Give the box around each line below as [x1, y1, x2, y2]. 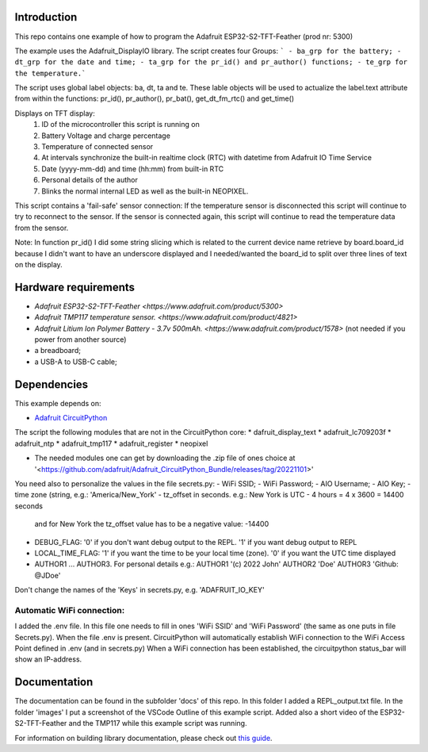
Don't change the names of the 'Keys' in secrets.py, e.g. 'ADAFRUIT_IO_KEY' [14, 585, 265, 595]
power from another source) [34, 335, 127, 344]
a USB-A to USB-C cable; [34, 357, 118, 366]
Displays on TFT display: [14, 108, 95, 118]
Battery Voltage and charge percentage [41, 131, 170, 140]
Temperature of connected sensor [41, 142, 154, 152]
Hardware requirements [14, 280, 135, 294]
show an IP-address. [14, 654, 82, 664]
